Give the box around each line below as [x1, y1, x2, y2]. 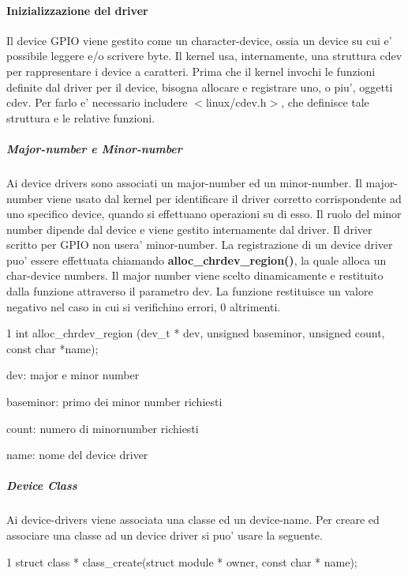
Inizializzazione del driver [6, 2, 148, 18]
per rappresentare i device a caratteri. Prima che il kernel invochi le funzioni [6, 62, 376, 79]
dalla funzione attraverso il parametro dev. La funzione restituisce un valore [6, 283, 373, 299]
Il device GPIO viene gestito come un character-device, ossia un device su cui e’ [6, 32, 392, 48]
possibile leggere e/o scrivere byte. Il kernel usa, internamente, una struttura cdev [6, 47, 402, 64]
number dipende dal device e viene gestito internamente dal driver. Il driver [6, 220, 372, 237]
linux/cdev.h [205, 94, 267, 111]
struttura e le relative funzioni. [6, 109, 155, 126]
